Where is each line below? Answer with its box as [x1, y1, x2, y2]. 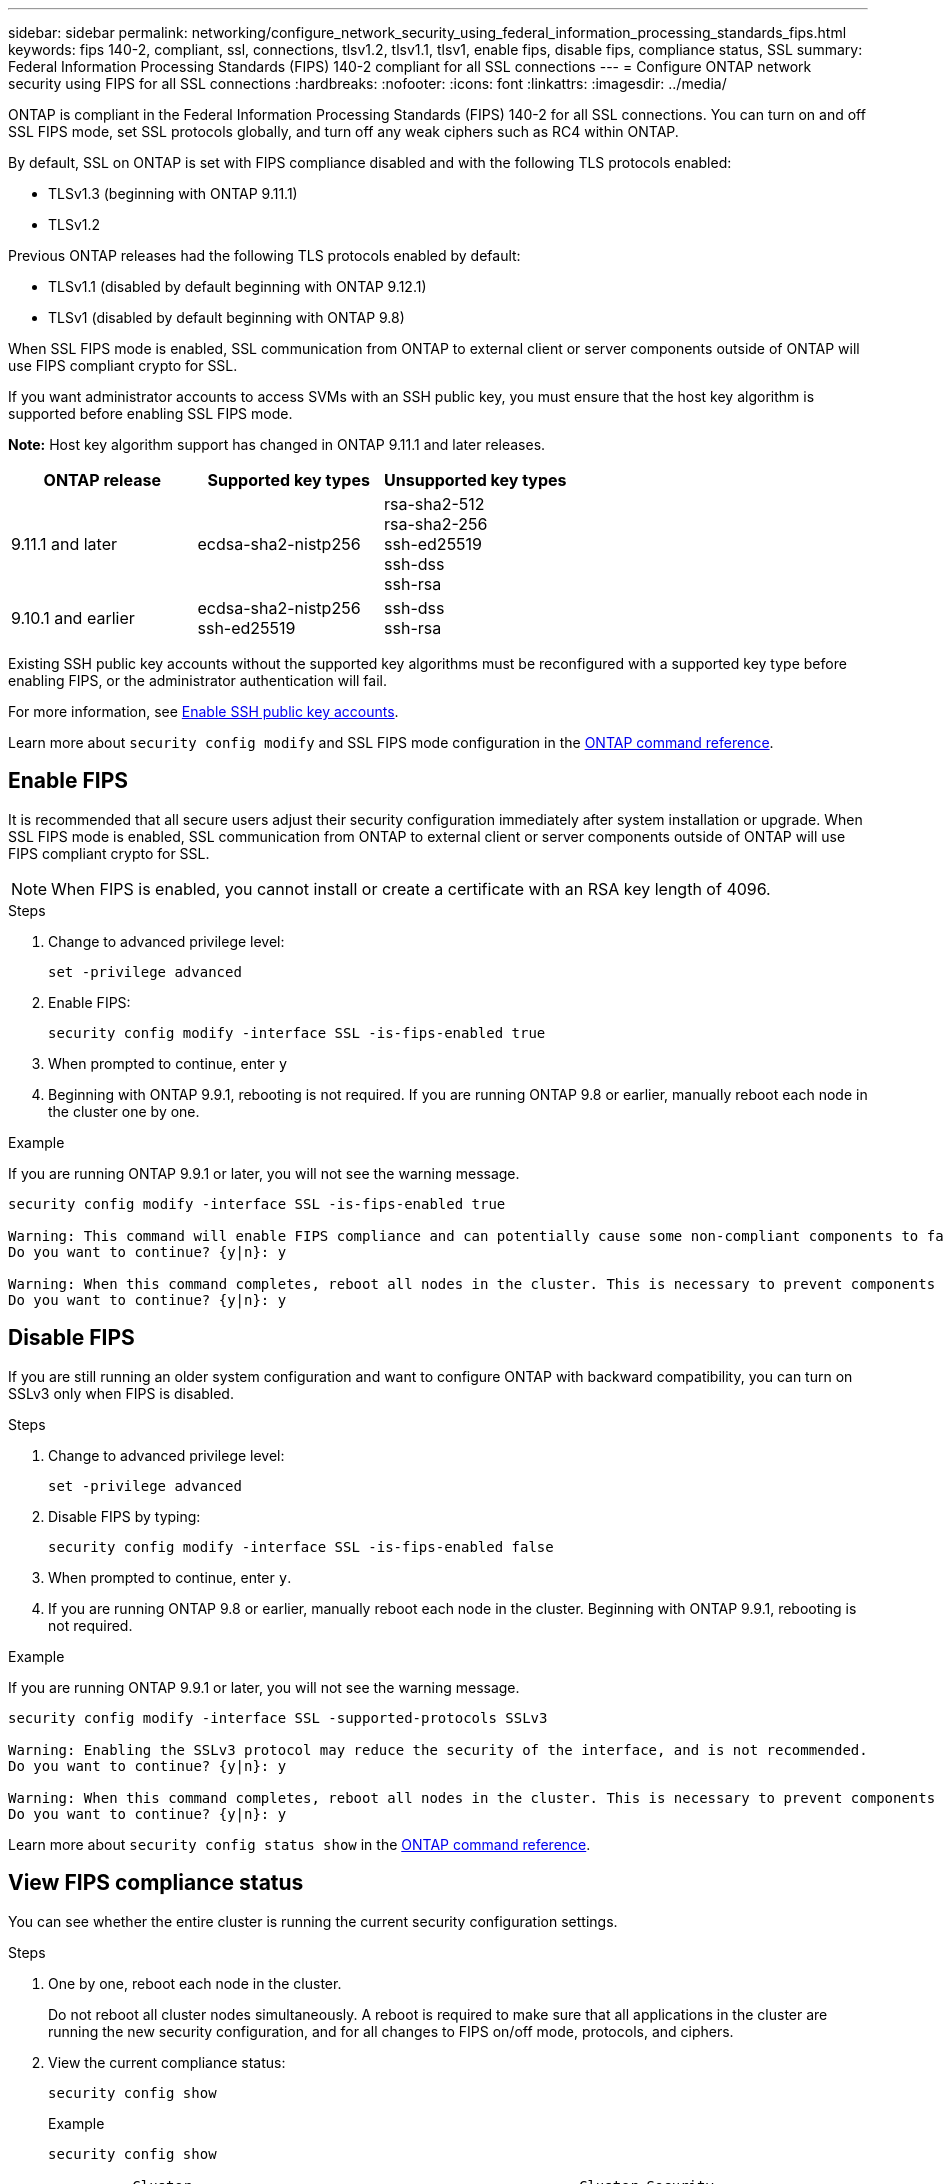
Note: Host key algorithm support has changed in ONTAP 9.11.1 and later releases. [8, 436, 546, 453]
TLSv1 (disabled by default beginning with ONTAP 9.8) [48, 309, 405, 326]
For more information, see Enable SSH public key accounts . [8, 703, 399, 720]
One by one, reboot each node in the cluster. [48, 1974, 342, 1992]
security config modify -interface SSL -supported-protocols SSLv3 [8, 1709, 548, 1726]
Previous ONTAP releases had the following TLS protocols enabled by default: [8, 247, 521, 264]
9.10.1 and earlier [11, 608, 135, 628]
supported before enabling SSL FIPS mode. [8, 405, 293, 422]
